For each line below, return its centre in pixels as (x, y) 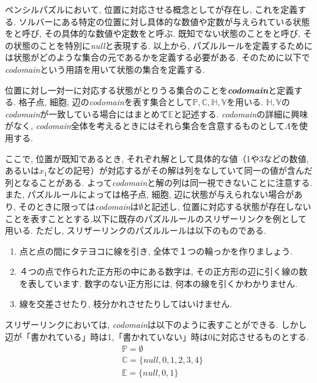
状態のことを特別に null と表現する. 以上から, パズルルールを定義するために (163, 45)
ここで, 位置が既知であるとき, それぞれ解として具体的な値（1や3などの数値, (157, 158)
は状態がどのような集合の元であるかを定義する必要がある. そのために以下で (158, 57)
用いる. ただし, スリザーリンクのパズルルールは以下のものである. (136, 230)
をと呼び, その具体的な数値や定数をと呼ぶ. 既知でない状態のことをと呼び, (153, 33)
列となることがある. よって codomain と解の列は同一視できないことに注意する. (159, 182)
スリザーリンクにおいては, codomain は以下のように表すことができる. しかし (156, 325)
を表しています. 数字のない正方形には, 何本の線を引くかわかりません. (158, 283)
